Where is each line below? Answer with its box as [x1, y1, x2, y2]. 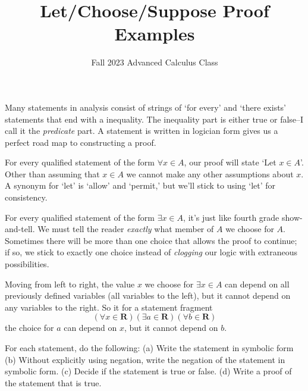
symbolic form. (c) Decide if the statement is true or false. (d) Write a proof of [5, 365, 292, 377]
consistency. [5, 191, 48, 204]
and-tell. [5, 223, 35, 235]
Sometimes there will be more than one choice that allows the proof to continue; [5, 234, 297, 246]
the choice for [5, 321, 54, 334]
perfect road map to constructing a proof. [5, 136, 156, 148]
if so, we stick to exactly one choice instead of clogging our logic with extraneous [5, 246, 298, 258]
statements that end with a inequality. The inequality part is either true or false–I [5, 112, 304, 125]
